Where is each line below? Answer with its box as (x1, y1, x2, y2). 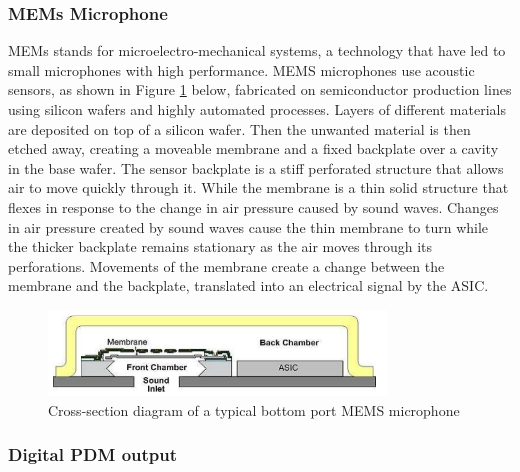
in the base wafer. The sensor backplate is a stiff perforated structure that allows (8, 157, 504, 178)
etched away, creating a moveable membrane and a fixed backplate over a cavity (8, 138, 499, 159)
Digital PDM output (8, 442, 178, 467)
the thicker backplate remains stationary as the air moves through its (8, 236, 433, 257)
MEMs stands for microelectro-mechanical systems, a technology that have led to (8, 40, 506, 61)
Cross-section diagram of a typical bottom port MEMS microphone (48, 399, 460, 420)
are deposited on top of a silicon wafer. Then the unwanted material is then (8, 118, 471, 139)
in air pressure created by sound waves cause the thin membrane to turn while (8, 216, 489, 237)
